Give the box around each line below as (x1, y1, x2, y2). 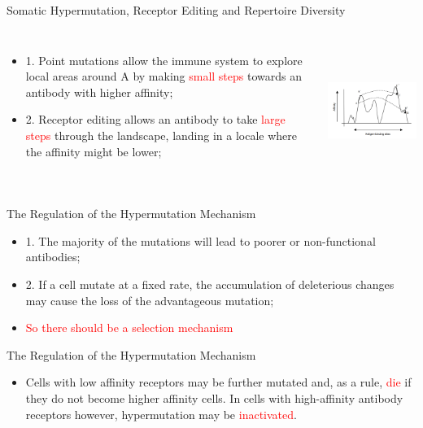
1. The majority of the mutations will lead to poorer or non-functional (25, 232, 376, 249)
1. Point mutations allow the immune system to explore (25, 51, 303, 68)
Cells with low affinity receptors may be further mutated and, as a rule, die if (25, 373, 412, 391)
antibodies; (25, 248, 81, 265)
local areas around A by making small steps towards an (25, 68, 303, 85)
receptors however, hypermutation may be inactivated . (25, 405, 297, 422)
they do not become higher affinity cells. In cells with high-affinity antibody (25, 390, 403, 407)
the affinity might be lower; (25, 142, 162, 159)
